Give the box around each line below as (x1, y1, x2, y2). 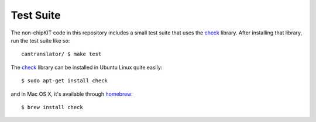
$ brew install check (21, 104, 83, 110)
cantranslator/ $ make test (21, 51, 102, 58)
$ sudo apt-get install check (21, 78, 108, 84)
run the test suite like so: (11, 37, 70, 44)
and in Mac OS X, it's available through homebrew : (11, 90, 133, 97)
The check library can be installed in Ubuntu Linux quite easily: (11, 64, 163, 71)
